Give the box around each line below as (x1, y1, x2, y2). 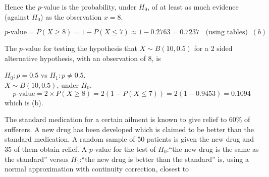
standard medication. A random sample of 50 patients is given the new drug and (5, 134, 254, 144)
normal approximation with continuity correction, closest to (5, 163, 189, 174)
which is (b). (5, 97, 43, 107)
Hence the (5, 2, 36, 12)
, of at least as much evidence (147, 2, 239, 12)
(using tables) (205, 29, 248, 36)
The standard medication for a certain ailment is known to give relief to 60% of (5, 114, 250, 125)
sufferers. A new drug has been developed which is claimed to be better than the (5, 124, 254, 134)
